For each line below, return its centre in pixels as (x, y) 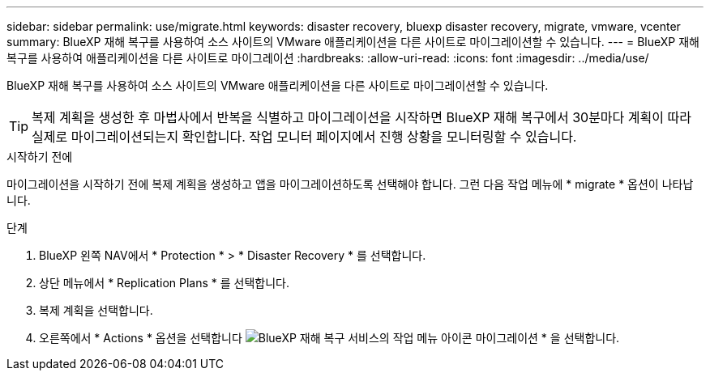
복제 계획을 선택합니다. (96, 310)
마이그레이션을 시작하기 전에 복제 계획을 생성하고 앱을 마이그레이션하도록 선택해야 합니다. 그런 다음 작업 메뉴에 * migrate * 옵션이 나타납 (350, 184)
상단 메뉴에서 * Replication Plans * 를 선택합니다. (164, 283)
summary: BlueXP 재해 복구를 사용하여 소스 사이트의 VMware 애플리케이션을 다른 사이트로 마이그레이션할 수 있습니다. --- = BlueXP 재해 (353, 42)
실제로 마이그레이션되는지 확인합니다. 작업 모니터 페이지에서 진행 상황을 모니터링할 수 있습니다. (304, 137)
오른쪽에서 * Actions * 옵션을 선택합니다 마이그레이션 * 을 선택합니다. (329, 338)
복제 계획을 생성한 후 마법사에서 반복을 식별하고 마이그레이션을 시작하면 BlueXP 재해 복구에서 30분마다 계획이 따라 (361, 117)
